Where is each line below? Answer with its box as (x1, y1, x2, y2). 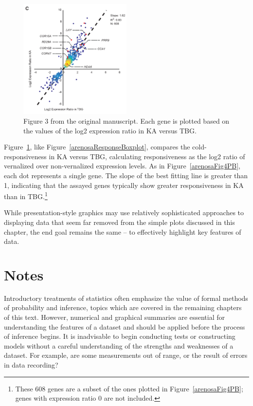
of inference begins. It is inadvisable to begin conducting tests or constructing (4, 331, 235, 341)
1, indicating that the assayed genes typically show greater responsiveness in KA (4, 180, 244, 190)
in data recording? (4, 360, 58, 370)
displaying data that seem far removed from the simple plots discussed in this (4, 217, 235, 227)
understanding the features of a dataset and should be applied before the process (4, 321, 245, 332)
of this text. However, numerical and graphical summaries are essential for (4, 312, 225, 322)
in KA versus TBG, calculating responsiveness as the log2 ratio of (49, 151, 245, 161)
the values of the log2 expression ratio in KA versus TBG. (23, 125, 197, 135)
